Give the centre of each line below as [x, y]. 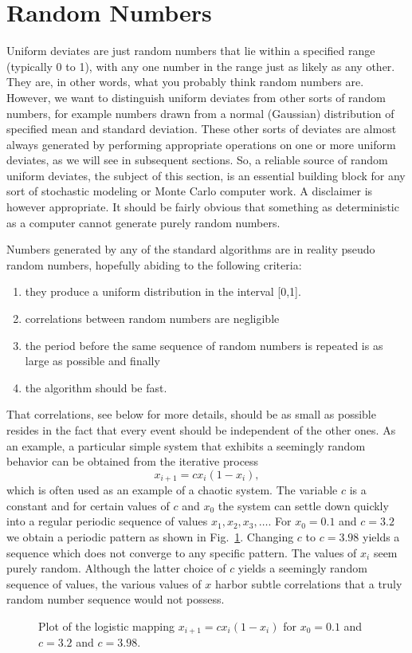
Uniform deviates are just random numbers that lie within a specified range [191, 51]
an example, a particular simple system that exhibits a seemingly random [186, 445]
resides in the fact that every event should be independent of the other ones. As [201, 430]
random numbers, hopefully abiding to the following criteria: [154, 264]
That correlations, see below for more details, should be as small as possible [191, 414]
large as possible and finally [92, 361]
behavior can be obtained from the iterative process [133, 461]
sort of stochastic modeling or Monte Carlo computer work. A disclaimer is [190, 191]
